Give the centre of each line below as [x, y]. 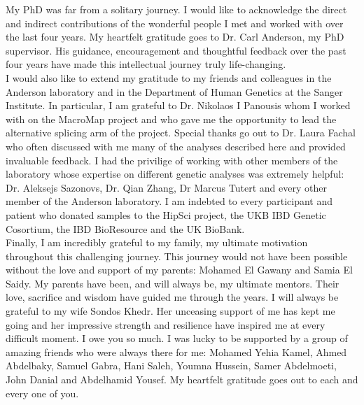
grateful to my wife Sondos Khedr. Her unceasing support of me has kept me [170, 311]
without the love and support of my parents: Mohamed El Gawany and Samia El [179, 270]
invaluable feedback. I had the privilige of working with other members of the [172, 160]
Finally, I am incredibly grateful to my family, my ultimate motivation [157, 242]
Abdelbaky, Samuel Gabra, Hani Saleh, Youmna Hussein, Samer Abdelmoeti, [171, 365]
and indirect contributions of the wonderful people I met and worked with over [175, 23]
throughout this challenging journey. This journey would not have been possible [177, 256]
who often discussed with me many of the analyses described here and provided [176, 146]
